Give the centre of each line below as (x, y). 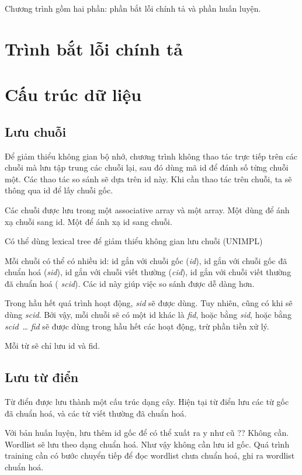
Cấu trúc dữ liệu (73, 94)
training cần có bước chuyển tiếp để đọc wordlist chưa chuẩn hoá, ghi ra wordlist (150, 455)
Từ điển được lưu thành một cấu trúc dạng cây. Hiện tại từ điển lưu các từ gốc (147, 402)
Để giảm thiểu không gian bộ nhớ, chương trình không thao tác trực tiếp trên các (151, 156)
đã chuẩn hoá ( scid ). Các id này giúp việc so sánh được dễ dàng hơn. (130, 283)
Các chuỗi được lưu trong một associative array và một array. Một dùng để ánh (147, 209)
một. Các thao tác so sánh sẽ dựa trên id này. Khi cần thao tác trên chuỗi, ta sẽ (148, 178)
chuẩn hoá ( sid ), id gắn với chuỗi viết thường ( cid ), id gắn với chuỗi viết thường (148, 272)
